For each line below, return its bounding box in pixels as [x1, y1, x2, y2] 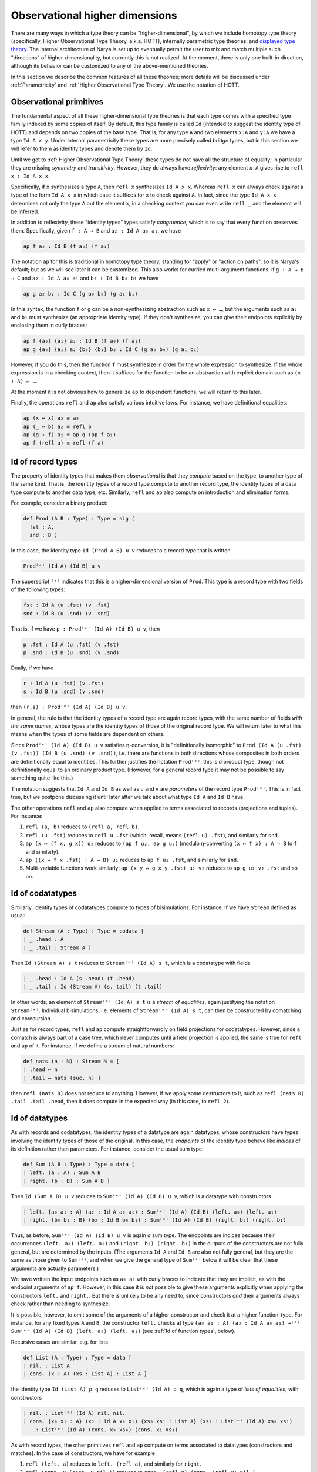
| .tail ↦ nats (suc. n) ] [23, 1075, 101, 1081]
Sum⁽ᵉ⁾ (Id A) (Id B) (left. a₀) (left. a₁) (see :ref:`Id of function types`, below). [11, 1328, 236, 1335]
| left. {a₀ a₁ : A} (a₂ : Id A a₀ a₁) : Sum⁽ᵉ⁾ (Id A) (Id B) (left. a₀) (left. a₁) [23, 1208, 277, 1215]
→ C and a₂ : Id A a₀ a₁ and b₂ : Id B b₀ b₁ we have [11, 274, 159, 281]
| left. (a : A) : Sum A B [23, 1169, 101, 1176]
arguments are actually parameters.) [11, 1265, 99, 1272]
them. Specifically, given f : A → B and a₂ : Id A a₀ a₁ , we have [11, 227, 181, 234]
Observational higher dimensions [11, 9, 177, 22]
